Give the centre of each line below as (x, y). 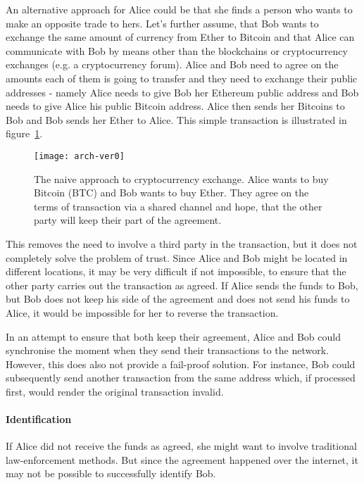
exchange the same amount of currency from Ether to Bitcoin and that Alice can (180, 37)
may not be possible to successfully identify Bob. (111, 473)
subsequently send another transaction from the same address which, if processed (181, 378)
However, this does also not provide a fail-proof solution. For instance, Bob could (181, 364)
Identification (39, 419)
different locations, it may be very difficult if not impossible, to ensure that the (176, 271)
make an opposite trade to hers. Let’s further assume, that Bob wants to (162, 23)
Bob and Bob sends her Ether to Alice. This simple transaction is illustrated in (176, 119)
